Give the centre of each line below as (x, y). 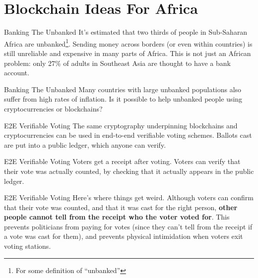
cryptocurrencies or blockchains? (53, 108)
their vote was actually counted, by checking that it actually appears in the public (129, 171)
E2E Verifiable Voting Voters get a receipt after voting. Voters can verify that (122, 161)
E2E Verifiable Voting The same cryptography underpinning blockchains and (121, 125)
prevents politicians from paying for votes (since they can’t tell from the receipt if (128, 226)
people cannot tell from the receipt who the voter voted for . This (117, 217)
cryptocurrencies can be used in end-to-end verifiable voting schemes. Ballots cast (128, 135)
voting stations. (28, 246)
